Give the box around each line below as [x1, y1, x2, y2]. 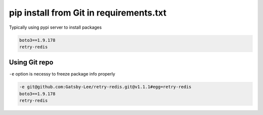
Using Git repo [9, 58, 54, 67]
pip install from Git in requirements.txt [9, 7, 167, 18]
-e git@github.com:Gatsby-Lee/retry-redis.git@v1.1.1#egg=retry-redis [19, 84, 192, 90]
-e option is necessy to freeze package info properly [9, 71, 115, 77]
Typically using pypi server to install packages [9, 24, 102, 30]
